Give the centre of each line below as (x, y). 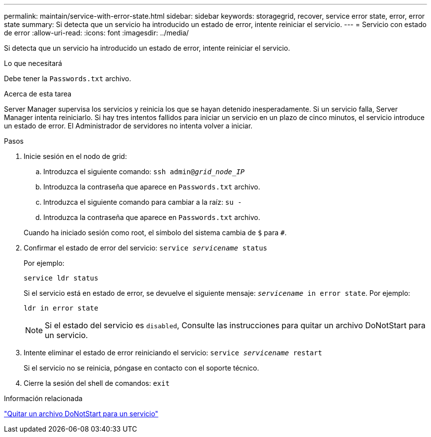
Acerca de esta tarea (38, 94)
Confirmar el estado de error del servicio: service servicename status (145, 248)
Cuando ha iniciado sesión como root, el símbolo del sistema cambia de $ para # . (155, 233)
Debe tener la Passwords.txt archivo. (68, 78)
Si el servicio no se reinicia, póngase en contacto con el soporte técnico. (141, 368)
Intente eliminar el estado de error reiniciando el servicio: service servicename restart (173, 353)
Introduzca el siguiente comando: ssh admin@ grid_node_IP (144, 172)
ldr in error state (61, 308)
